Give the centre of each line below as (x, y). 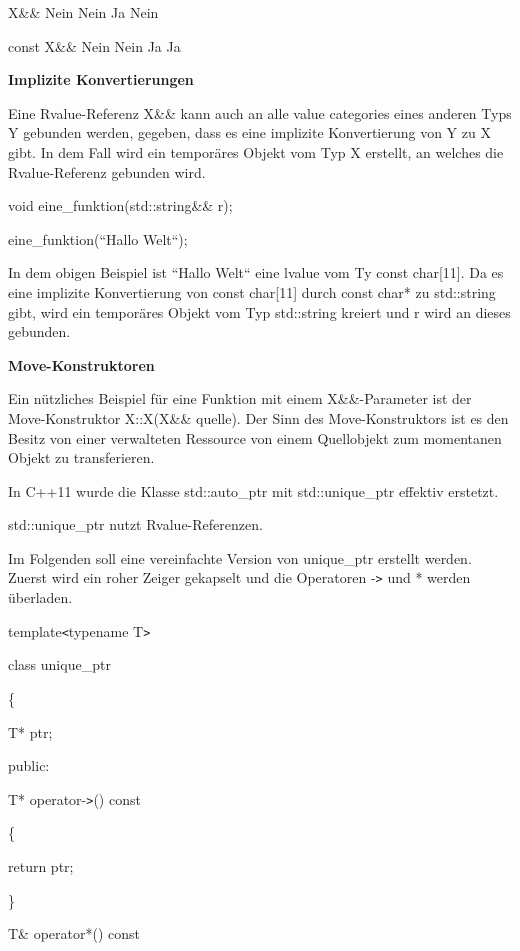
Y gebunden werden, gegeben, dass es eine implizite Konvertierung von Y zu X (249, 132)
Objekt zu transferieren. (81, 457)
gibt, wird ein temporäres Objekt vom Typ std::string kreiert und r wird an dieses (259, 311)
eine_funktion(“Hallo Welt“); (98, 238)
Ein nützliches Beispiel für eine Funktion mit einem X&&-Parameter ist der (240, 398)
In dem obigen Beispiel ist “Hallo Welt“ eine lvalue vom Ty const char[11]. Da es (256, 272)
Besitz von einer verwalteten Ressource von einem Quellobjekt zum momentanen (255, 437)
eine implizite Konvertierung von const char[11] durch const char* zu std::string (252, 291)
